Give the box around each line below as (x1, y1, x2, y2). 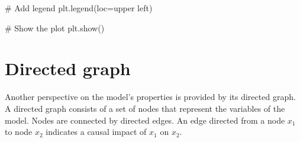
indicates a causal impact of (46, 125, 147, 138)
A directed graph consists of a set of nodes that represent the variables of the (5, 102, 285, 114)
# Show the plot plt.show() (5, 21, 105, 34)
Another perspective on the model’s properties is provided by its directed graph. (5, 91, 296, 103)
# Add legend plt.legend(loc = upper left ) (5, 2, 153, 14)
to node (5, 125, 33, 138)
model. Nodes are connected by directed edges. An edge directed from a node (5, 114, 285, 126)
